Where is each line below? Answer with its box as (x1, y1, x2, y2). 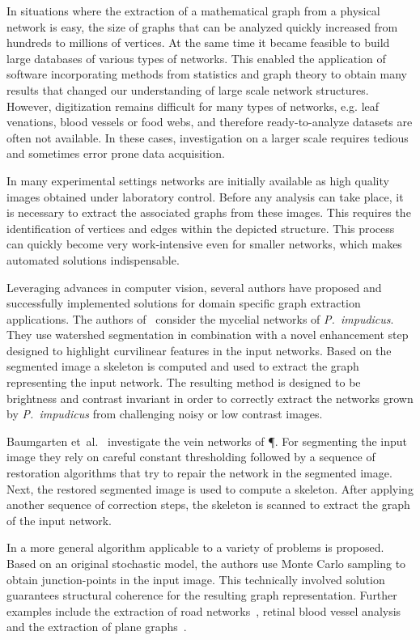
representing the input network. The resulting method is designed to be (6, 374, 361, 391)
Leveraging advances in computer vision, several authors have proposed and (6, 278, 382, 295)
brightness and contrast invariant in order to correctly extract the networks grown (6, 389, 414, 406)
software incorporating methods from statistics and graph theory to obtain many (6, 66, 407, 83)
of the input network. (6, 511, 112, 528)
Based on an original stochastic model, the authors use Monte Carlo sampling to (6, 555, 406, 571)
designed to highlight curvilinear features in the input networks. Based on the (6, 341, 392, 358)
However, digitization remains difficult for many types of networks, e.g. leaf (6, 97, 380, 114)
